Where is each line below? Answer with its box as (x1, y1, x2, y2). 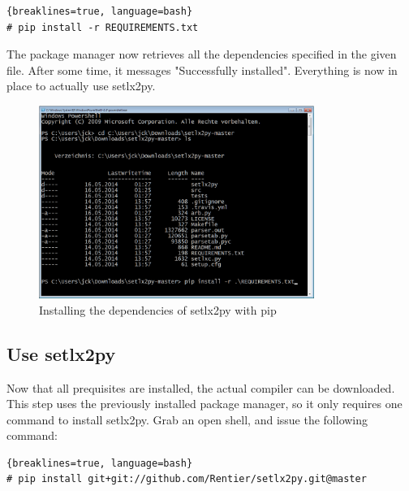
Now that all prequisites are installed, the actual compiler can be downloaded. (6, 379, 395, 396)
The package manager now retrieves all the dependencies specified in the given (6, 46, 397, 63)
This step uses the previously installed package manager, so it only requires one (6, 395, 403, 412)
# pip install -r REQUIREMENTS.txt (6, 21, 199, 33)
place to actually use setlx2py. (6, 77, 156, 94)
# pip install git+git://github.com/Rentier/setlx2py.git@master (6, 473, 367, 485)
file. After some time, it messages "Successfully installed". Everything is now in (6, 61, 398, 78)
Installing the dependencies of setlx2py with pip (39, 301, 277, 318)
